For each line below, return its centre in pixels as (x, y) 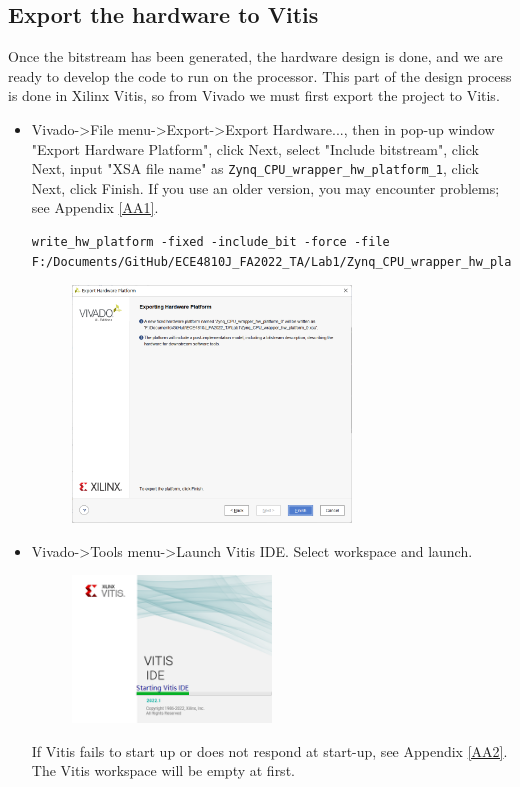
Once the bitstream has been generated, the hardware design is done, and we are (255, 56)
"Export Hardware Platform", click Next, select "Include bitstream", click (255, 148)
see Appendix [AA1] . (95, 207)
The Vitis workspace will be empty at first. (163, 770)
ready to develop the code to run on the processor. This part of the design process (260, 75)
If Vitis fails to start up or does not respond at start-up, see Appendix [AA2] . (269, 750)
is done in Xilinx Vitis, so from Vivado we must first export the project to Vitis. (254, 95)
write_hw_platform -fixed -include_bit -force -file (210, 242)
